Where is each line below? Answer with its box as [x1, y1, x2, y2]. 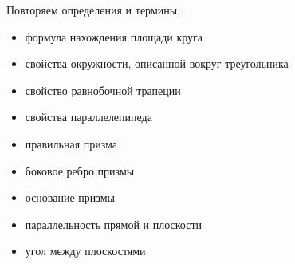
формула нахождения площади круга [25, 28, 203, 45]
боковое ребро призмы [25, 162, 135, 179]
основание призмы [25, 189, 115, 206]
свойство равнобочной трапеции [25, 81, 181, 98]
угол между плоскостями [25, 242, 146, 259]
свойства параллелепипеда [25, 108, 152, 125]
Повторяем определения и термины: [6, 2, 181, 18]
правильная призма [25, 135, 118, 152]
